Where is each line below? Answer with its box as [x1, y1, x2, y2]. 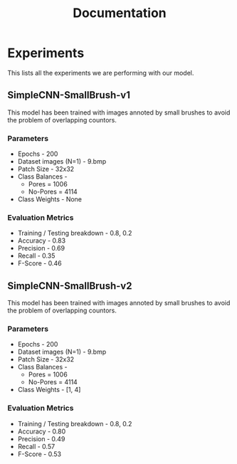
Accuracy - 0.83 [17, 236, 66, 245]
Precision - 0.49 [17, 434, 65, 443]
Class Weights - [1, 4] [17, 386, 81, 394]
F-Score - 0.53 [17, 450, 62, 458]
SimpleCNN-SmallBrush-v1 [7, 89, 130, 101]
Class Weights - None [17, 195, 83, 204]
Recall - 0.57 [17, 442, 56, 450]
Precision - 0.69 [17, 244, 65, 253]
